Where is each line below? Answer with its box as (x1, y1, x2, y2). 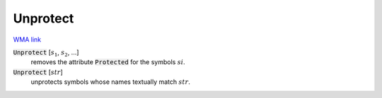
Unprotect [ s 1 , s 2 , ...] (13, 48, 79, 58)
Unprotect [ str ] (13, 68, 63, 76)
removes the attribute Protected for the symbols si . (30, 58, 185, 66)
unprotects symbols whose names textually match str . (30, 78, 190, 86)
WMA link (13, 35, 42, 44)
